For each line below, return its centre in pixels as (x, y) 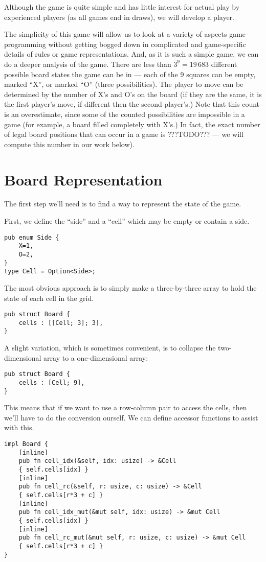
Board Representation (83, 179)
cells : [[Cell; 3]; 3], (61, 323)
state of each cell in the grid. (49, 298)
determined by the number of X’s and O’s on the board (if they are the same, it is (133, 94)
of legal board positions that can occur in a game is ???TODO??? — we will (124, 134)
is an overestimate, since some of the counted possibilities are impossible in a (125, 114)
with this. (19, 427)
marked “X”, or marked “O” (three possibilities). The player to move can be (124, 84)
